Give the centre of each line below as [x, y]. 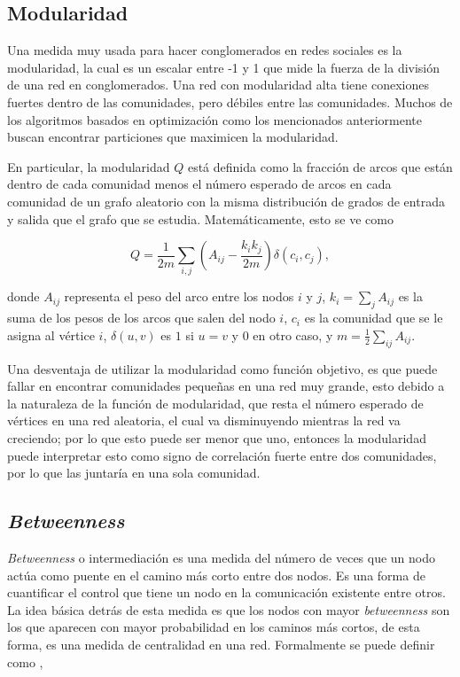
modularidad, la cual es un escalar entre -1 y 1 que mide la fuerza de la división [224, 67]
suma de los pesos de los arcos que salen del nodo [141, 318]
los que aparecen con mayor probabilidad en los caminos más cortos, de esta [214, 627]
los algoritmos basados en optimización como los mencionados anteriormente [214, 119]
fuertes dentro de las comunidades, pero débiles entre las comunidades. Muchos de [230, 101]
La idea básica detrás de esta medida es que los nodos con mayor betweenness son [229, 609]
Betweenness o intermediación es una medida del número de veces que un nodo [222, 558]
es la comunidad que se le [374, 318]
